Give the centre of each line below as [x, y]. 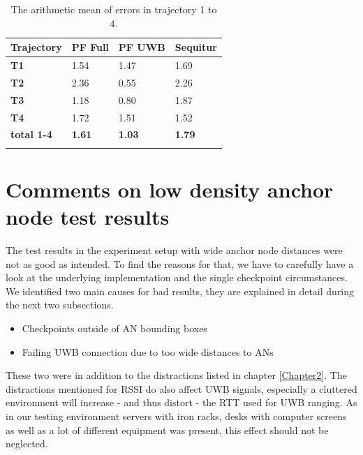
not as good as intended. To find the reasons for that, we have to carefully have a [180, 263]
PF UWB [142, 47]
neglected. [27, 443]
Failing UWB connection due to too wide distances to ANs [148, 351]
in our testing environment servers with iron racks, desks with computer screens [176, 416]
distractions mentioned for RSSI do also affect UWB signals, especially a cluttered [181, 388]
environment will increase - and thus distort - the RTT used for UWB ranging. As [181, 402]
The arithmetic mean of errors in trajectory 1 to [114, 9]
